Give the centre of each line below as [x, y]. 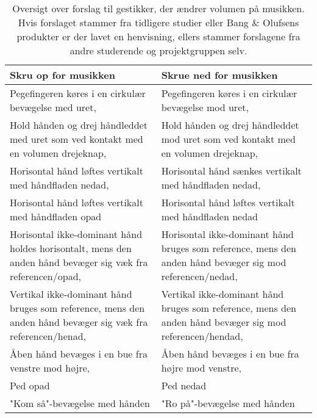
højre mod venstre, [201, 368]
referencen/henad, [48, 336]
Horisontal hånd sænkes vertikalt [231, 171]
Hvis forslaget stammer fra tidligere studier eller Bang [133, 22]
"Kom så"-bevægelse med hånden [80, 403]
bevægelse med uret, [53, 107]
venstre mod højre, [50, 368]
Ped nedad [184, 385]
